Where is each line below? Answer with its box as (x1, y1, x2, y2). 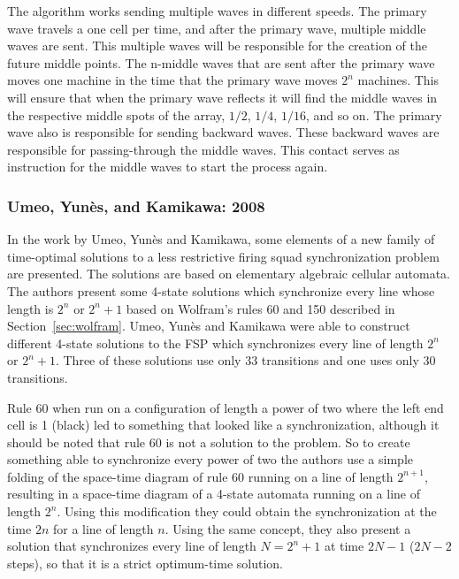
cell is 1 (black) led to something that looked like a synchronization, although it (7, 415, 440, 434)
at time (324, 537, 364, 555)
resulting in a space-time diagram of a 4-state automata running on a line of (7, 484, 421, 503)
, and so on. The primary (305, 105, 442, 124)
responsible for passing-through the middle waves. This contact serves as (7, 140, 400, 158)
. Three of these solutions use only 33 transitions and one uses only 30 (55, 351, 436, 369)
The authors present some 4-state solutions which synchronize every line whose (7, 281, 435, 300)
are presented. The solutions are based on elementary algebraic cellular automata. (7, 264, 451, 283)
